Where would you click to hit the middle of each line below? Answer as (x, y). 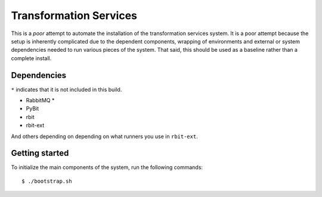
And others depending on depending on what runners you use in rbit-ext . (104, 136)
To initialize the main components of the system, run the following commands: (107, 167)
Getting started (40, 153)
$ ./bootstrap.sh (47, 181)
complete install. (31, 58)
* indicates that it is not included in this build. (66, 89)
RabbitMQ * (40, 101)
